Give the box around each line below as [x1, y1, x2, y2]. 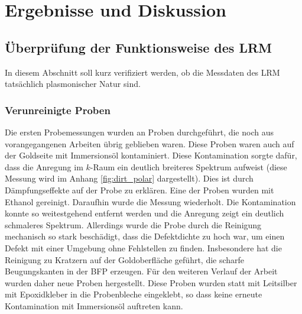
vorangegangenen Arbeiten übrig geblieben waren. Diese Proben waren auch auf [5, 137, 294, 150]
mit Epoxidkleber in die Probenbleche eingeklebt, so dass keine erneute [5, 288, 262, 300]
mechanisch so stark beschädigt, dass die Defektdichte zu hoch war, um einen [5, 230, 285, 242]
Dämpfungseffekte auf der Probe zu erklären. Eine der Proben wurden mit [5, 183, 274, 196]
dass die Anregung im [5, 160, 83, 173]
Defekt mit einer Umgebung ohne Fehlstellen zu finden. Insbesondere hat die [5, 241, 282, 254]
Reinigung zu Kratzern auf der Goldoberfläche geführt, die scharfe [5, 253, 245, 266]
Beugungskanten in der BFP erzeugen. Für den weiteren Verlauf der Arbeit [5, 265, 278, 277]
